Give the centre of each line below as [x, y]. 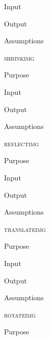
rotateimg [20, 314]
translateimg [25, 229]
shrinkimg [19, 57]
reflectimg [21, 143]
